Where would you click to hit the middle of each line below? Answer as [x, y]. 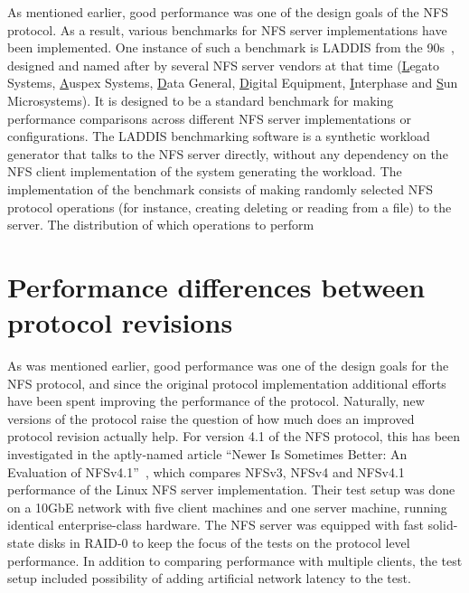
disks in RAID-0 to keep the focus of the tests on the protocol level [224, 542]
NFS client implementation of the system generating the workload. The [205, 171]
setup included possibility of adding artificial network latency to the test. [209, 578]
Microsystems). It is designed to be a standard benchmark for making [201, 100]
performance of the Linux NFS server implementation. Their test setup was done [231, 489]
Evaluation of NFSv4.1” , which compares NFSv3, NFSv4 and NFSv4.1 [206, 471]
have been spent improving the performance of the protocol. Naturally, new [216, 401]
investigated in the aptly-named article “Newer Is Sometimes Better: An [207, 454]
